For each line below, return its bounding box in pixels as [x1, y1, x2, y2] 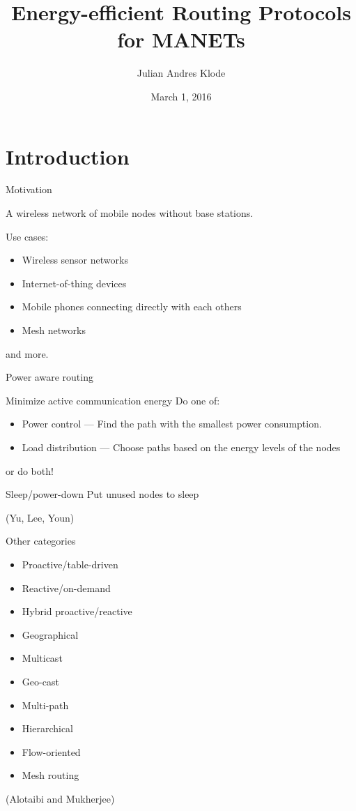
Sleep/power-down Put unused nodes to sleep [6, 487, 199, 501]
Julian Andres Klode [137, 66, 226, 80]
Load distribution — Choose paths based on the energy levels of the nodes [22, 439, 341, 454]
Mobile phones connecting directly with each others [22, 299, 242, 314]
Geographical [22, 627, 79, 642]
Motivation [6, 182, 52, 197]
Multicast [22, 651, 63, 665]
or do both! [6, 463, 54, 478]
